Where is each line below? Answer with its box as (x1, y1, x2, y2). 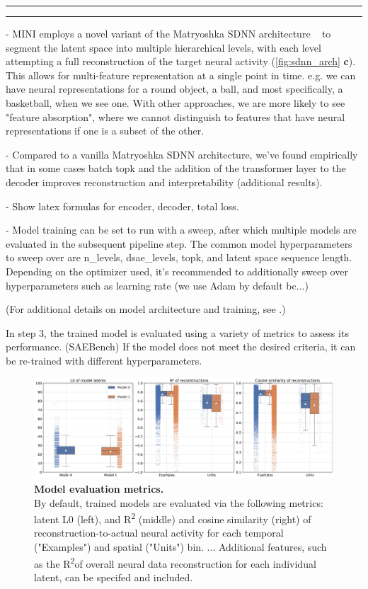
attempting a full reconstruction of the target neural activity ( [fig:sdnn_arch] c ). (6, 54, 356, 69)
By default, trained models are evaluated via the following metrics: (34, 495, 323, 510)
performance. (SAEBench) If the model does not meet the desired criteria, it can (6, 339, 356, 354)
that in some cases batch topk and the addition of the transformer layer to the (6, 161, 346, 176)
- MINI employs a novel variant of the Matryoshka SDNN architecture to (6, 26, 331, 40)
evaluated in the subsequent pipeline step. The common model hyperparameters (6, 236, 352, 251)
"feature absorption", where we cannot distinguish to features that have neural (6, 109, 345, 124)
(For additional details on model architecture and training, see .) (6, 302, 286, 316)
